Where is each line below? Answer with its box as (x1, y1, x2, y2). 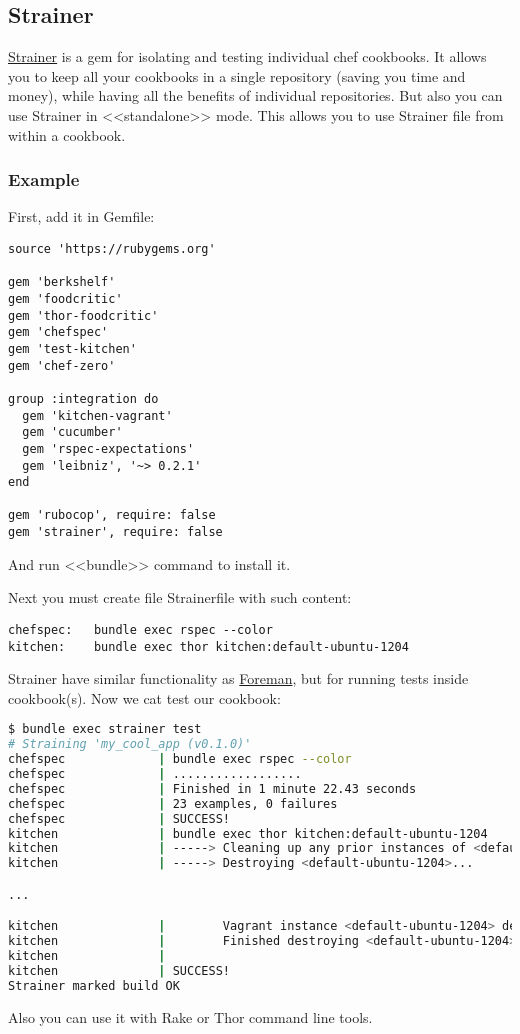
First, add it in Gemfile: (8, 206, 155, 227)
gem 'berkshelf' (8, 275, 116, 290)
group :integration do (8, 391, 159, 406)
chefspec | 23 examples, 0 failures (8, 796, 338, 811)
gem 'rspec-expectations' (22, 441, 195, 456)
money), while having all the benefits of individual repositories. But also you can (8, 85, 503, 106)
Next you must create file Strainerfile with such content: (8, 587, 352, 608)
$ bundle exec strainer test (8, 722, 202, 737)
